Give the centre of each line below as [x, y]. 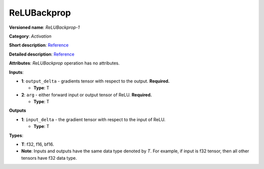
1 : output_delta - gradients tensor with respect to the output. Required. [96, 81]
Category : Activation [30, 36]
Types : [16, 135]
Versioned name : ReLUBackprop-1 [44, 27]
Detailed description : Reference [42, 54]
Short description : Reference [39, 45]
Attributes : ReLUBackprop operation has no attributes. [64, 63]
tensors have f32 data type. [49, 158]
